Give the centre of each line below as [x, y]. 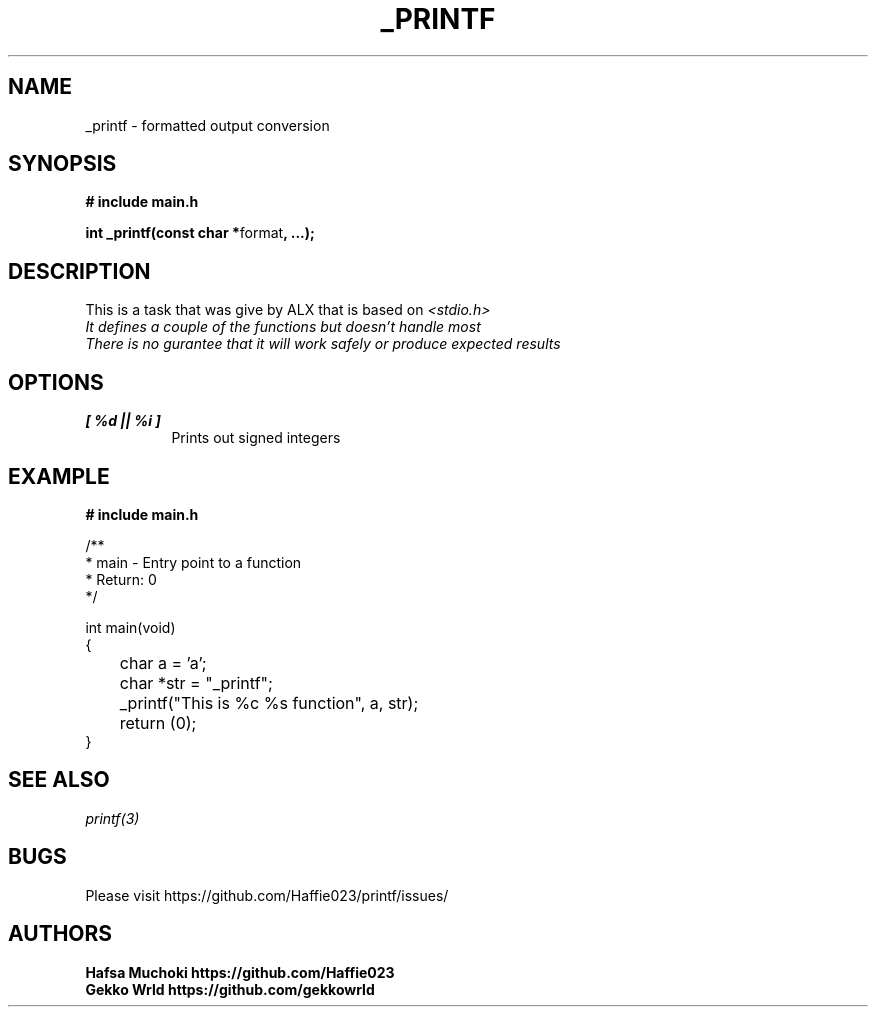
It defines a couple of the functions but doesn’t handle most [283, 327]
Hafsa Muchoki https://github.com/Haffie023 [240, 972]
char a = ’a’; [163, 662]
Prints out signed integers [256, 438]
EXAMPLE [59, 476]
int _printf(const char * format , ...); [200, 233]
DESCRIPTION [79, 271]
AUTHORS [60, 934]
